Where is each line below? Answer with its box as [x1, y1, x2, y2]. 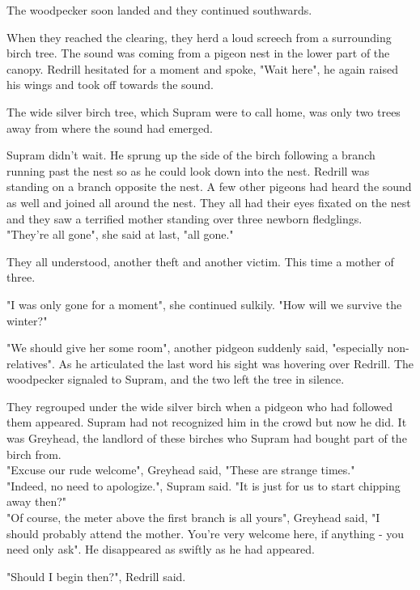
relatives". [6, 354, 55, 371]
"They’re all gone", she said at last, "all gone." [6, 226, 234, 243]
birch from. [6, 445, 62, 462]
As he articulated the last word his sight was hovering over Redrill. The [58, 354, 414, 371]
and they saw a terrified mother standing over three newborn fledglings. [6, 210, 363, 227]
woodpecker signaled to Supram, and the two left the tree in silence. [6, 371, 345, 388]
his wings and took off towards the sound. [6, 76, 214, 93]
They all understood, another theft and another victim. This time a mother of [6, 253, 394, 270]
